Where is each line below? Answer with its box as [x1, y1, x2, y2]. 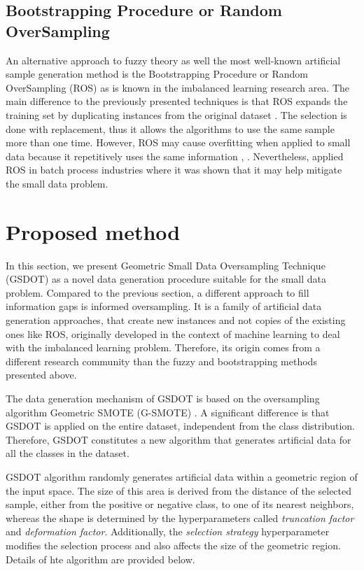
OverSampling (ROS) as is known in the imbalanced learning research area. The [6, 80, 350, 94]
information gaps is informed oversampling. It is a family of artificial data [6, 299, 322, 313]
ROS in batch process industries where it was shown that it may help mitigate [6, 162, 342, 177]
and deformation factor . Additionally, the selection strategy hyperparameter [6, 524, 330, 539]
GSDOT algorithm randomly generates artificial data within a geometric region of [6, 469, 358, 484]
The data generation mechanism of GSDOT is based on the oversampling [6, 391, 320, 405]
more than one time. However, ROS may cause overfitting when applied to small [6, 135, 351, 150]
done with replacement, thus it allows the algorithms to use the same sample [6, 121, 335, 136]
